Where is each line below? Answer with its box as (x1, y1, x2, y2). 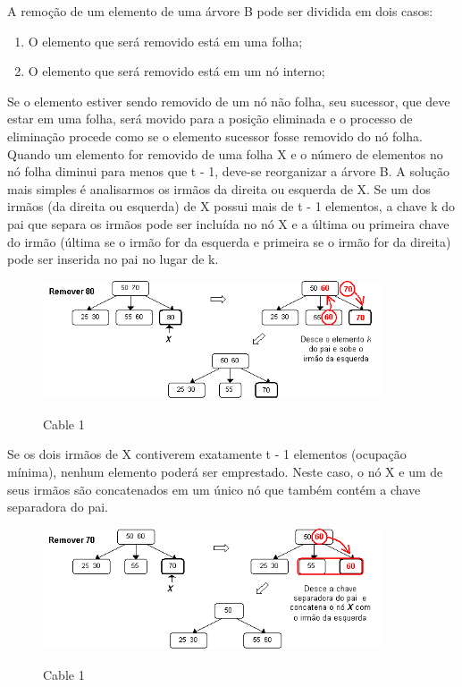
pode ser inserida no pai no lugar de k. (7, 250, 219, 268)
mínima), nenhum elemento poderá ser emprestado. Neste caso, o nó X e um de (7, 462, 443, 481)
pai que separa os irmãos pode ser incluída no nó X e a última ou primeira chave (7, 214, 449, 233)
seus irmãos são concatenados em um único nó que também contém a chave (7, 479, 421, 498)
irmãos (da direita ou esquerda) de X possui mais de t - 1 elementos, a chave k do (7, 197, 456, 216)
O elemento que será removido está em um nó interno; (28, 62, 325, 81)
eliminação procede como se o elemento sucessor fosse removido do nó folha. (7, 126, 423, 145)
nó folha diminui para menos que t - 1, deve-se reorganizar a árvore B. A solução (7, 162, 449, 181)
